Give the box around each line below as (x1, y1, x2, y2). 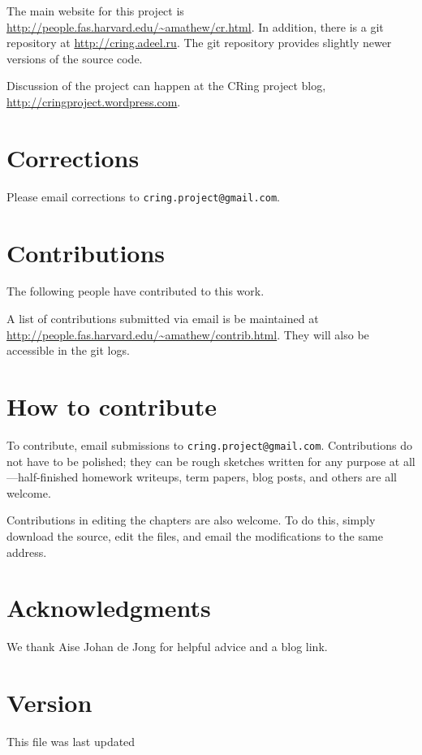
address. (6, 543, 47, 560)
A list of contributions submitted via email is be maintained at (6, 310, 319, 327)
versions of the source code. (6, 50, 143, 67)
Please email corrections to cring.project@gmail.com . (6, 188, 280, 205)
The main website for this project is (6, 2, 184, 19)
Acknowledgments (6, 591, 211, 624)
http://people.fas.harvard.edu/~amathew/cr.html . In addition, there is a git (6, 18, 384, 35)
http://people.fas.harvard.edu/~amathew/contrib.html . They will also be (6, 326, 369, 343)
